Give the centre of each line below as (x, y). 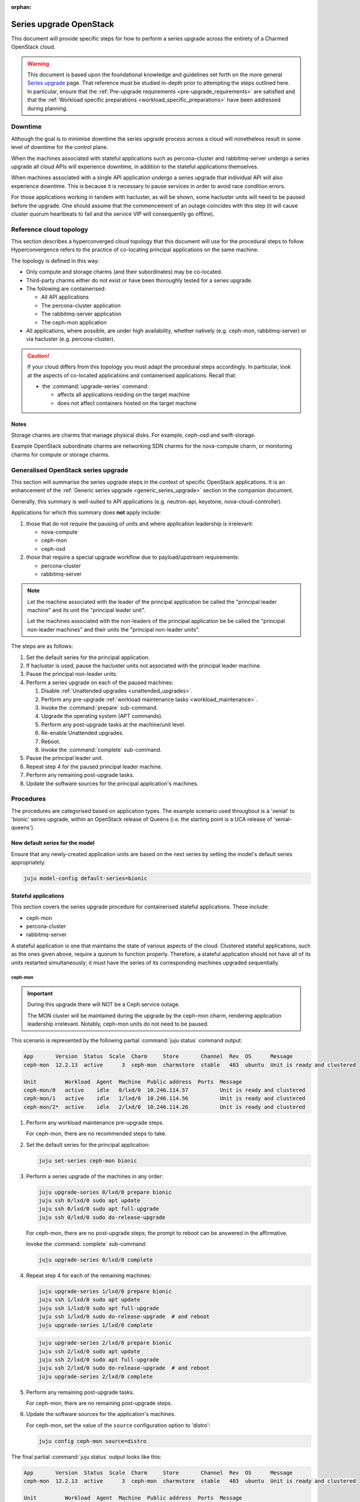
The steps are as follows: (42, 646)
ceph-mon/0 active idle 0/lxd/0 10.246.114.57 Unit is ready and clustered (164, 1090)
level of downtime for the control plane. (60, 147)
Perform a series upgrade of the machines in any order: (95, 1176)
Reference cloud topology (49, 230)
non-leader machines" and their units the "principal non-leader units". (114, 629)
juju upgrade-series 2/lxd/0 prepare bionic (105, 1343)
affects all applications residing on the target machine (124, 395)
